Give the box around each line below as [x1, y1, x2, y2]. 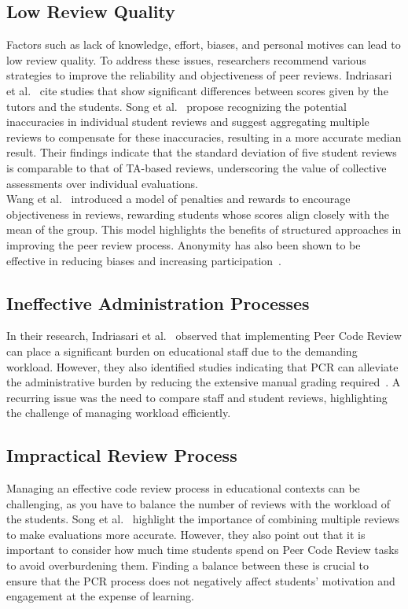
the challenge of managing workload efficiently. [6, 404, 231, 421]
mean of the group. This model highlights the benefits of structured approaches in [6, 221, 402, 238]
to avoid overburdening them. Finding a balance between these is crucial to [6, 557, 369, 574]
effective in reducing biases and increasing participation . [6, 252, 281, 268]
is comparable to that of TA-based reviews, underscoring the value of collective [6, 159, 387, 175]
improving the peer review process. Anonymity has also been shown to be [6, 236, 361, 253]
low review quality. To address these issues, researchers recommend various [6, 51, 366, 68]
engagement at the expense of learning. [6, 588, 194, 604]
